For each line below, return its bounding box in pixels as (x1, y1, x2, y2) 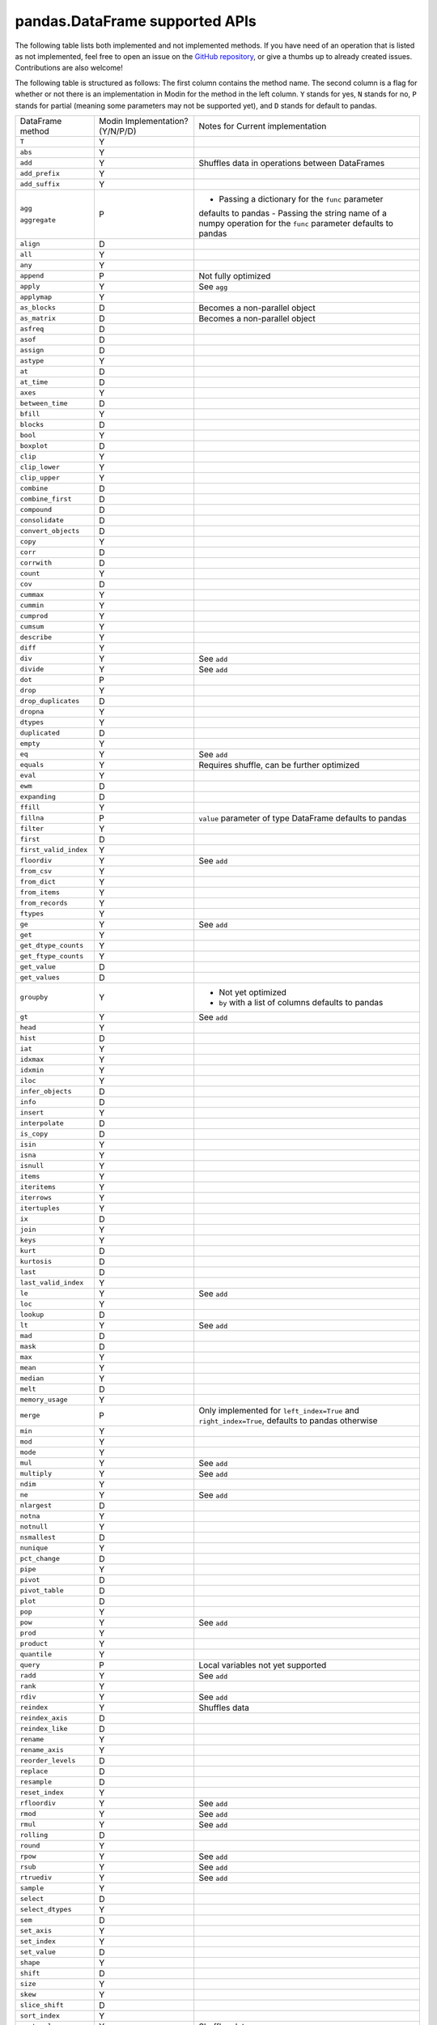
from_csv (19, 867, 53, 876)
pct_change (19, 1554, 61, 1563)
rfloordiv (19, 1799, 57, 1808)
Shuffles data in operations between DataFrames (198, 157, 385, 168)
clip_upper (19, 474, 61, 482)
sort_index (19, 2011, 61, 2020)
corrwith (19, 559, 53, 567)
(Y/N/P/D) (98, 126, 137, 137)
